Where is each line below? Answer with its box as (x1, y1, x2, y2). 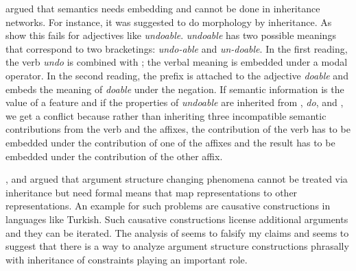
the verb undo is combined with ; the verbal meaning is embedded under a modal (5, 55, 348, 69)
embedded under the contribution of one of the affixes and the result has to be (5, 135, 335, 149)
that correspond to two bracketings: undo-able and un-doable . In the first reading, (5, 41, 348, 55)
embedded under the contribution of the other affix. (5, 149, 223, 163)
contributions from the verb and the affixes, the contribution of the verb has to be (5, 122, 351, 136)
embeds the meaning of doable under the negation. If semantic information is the (5, 81, 344, 96)
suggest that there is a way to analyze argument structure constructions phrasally (5, 239, 349, 253)
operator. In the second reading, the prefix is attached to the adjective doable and (5, 68, 348, 82)
